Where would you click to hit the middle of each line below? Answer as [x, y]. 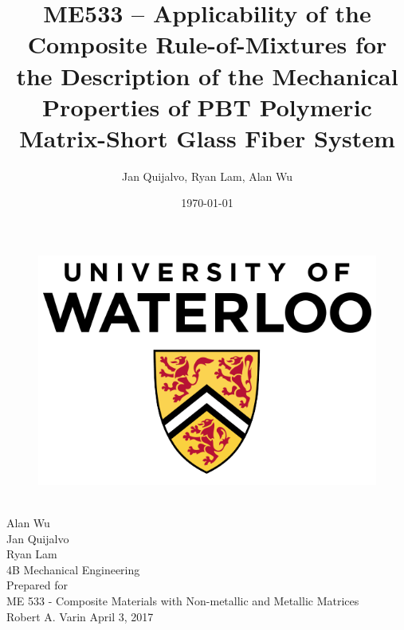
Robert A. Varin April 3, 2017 [80, 616]
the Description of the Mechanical [207, 75]
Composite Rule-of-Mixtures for [207, 44]
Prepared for [37, 585]
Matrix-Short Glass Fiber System [207, 137]
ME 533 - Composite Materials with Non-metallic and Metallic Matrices [183, 600]
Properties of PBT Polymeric [207, 106]
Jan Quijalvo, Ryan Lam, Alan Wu [207, 176]
